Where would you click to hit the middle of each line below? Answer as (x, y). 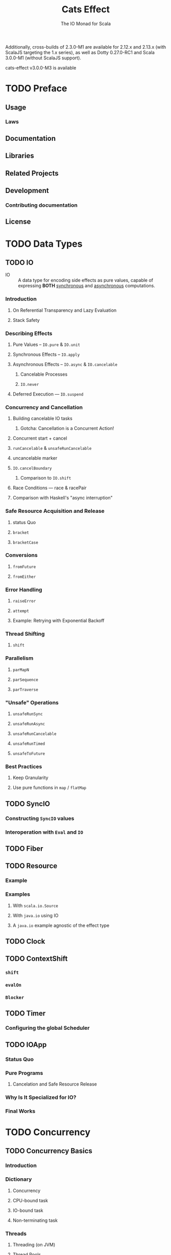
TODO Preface (36, 89)
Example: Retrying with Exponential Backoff (58, 621)
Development (27, 191)
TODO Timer (26, 1014)
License (18, 222)
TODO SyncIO (28, 804)
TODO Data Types (44, 244)
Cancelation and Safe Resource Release (55, 1084)
